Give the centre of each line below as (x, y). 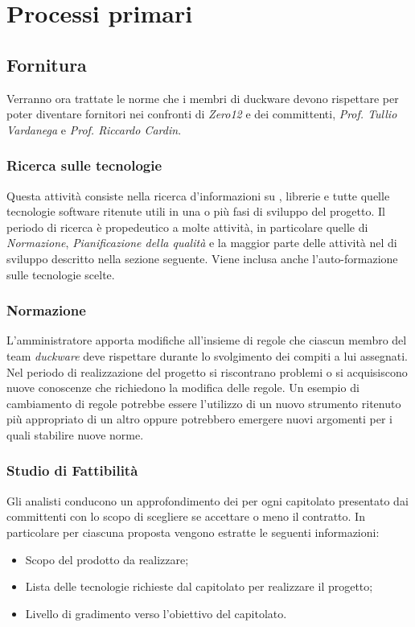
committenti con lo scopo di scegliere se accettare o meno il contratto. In (186, 516)
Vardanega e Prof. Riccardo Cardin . (94, 129)
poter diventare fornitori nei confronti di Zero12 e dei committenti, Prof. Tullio (202, 114)
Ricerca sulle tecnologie (84, 165)
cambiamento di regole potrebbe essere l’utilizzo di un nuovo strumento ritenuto (204, 403)
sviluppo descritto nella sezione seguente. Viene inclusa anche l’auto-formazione (202, 258)
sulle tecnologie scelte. (61, 274)
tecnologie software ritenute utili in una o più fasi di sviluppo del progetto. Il (196, 211)
